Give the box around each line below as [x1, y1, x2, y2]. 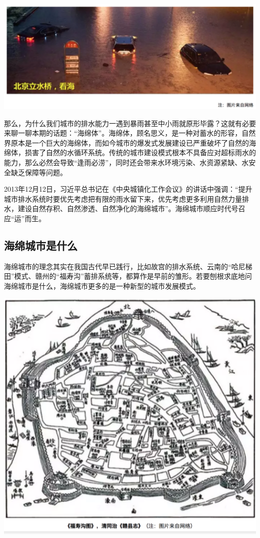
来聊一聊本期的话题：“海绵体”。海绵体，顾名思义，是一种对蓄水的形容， [4, 128, 242, 138]
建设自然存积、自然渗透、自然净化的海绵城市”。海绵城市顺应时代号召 [17, 203, 245, 214]
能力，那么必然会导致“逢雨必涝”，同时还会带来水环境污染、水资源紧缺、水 [4, 157, 249, 167]
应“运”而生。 [4, 213, 46, 223]
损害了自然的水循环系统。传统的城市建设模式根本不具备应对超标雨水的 [24, 147, 256, 158]
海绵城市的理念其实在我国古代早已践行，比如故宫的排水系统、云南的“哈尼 [4, 261, 245, 271]
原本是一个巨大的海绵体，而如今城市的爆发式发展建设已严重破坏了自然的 [10, 137, 249, 148]
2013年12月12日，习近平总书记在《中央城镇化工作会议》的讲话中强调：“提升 [4, 184, 252, 194]
